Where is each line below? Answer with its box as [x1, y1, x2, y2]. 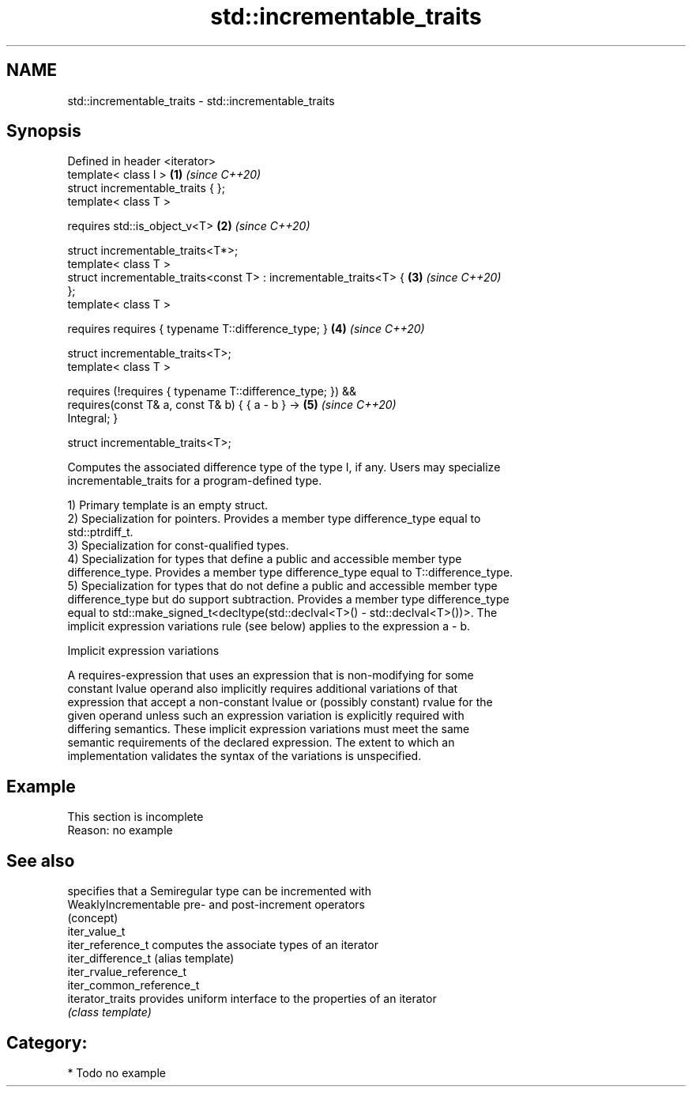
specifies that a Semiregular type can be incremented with [67, 884, 371, 898]
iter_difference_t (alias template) [67, 951, 235, 966]
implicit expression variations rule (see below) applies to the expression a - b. [67, 619, 471, 633]
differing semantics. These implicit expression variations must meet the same [67, 722, 470, 736]
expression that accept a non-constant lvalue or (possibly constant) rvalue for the [67, 695, 493, 709]
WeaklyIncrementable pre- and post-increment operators [67, 898, 365, 912]
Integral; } [67, 411, 118, 425]
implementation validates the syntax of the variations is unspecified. [67, 749, 422, 763]
